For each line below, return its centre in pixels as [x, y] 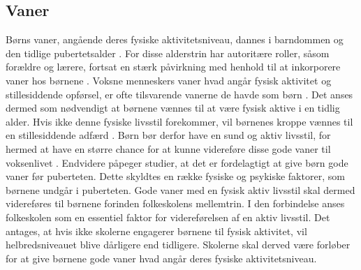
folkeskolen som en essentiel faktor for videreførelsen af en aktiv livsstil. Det [168, 217]
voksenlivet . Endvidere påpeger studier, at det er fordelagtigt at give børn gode [177, 162]
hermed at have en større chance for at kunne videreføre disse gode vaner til [168, 148]
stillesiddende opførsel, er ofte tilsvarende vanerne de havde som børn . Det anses [179, 94]
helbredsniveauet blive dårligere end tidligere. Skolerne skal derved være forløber [178, 245]
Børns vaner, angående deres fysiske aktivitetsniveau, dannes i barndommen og [175, 39]
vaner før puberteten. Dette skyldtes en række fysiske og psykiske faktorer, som [175, 176]
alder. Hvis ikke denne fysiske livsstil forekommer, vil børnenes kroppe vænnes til [179, 121]
